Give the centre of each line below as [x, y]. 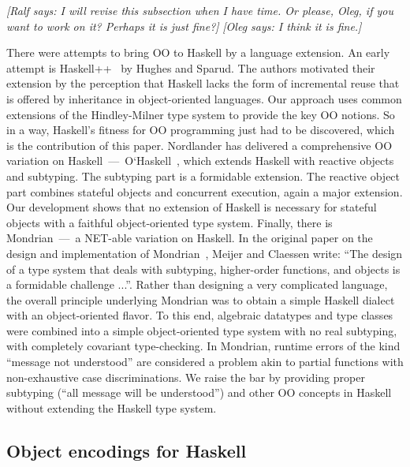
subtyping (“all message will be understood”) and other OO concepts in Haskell [199, 392]
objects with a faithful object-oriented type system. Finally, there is [170, 222]
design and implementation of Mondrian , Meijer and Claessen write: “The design [205, 253]
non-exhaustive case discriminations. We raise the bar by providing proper [186, 377]
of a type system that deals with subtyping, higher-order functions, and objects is [203, 269]
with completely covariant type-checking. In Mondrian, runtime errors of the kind [203, 346]
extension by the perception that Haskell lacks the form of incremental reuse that [203, 83]
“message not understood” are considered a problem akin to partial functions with [205, 362]
